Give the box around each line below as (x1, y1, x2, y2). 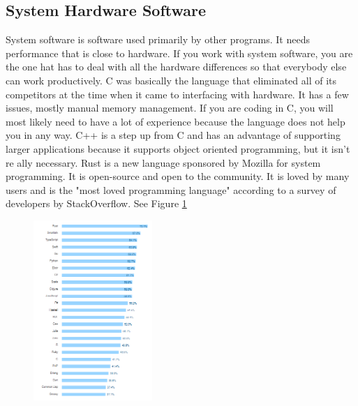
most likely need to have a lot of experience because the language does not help (6, 114, 345, 128)
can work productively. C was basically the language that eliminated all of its (6, 73, 336, 87)
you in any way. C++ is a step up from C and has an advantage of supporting (6, 128, 341, 142)
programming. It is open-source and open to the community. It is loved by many (6, 169, 350, 183)
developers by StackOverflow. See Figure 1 (6, 196, 187, 211)
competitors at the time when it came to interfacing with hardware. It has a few (6, 87, 349, 101)
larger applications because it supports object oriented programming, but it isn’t (6, 141, 350, 156)
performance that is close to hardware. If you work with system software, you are (6, 45, 353, 60)
